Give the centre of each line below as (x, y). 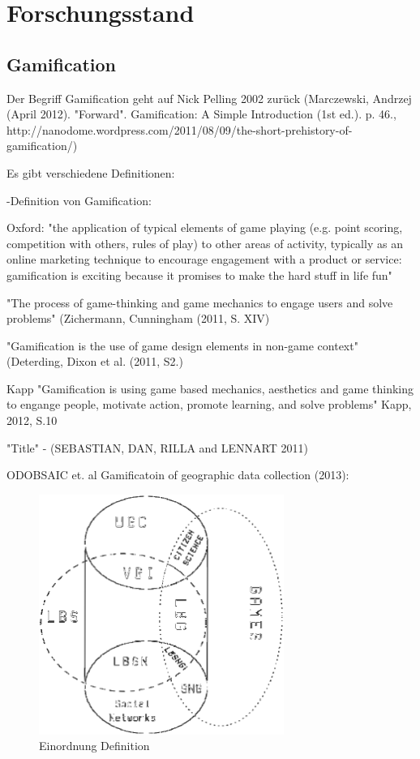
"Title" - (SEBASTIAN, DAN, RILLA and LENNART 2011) (157, 447)
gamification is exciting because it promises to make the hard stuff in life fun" (199, 274)
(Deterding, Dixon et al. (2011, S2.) (95, 361)
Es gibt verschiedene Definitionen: (91, 172)
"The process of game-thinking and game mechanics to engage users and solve (200, 302)
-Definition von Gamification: (79, 200)
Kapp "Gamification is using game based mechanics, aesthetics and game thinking (210, 388)
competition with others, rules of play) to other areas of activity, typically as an (205, 243)
